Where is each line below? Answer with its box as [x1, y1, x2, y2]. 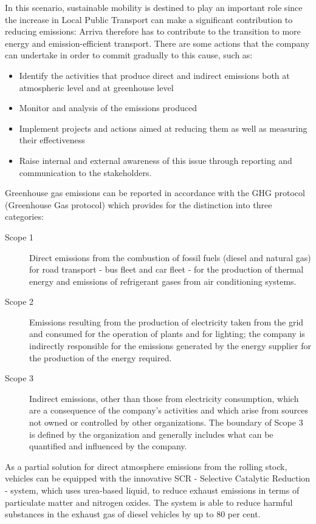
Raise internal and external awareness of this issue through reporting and [19, 154, 292, 166]
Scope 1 [5, 230, 34, 243]
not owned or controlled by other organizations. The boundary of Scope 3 [29, 416, 303, 429]
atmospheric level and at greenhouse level [19, 81, 174, 94]
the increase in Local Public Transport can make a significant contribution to [5, 13, 293, 26]
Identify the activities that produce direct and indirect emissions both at [19, 69, 290, 81]
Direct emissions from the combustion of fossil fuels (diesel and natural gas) [29, 251, 311, 264]
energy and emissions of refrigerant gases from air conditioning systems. [29, 274, 297, 287]
